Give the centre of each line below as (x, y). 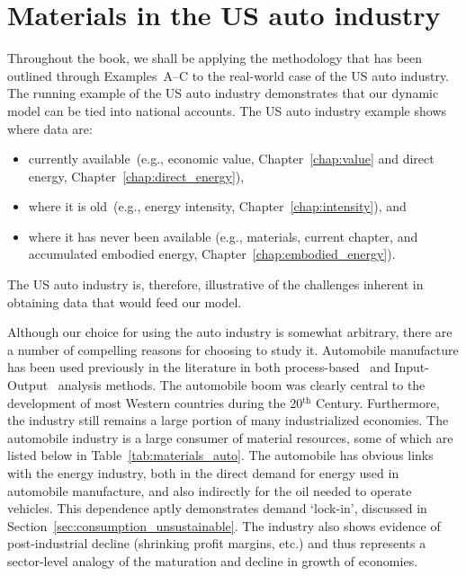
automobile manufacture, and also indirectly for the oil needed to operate (210, 490)
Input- (412, 367)
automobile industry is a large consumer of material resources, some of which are (230, 437)
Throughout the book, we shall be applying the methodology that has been (215, 58)
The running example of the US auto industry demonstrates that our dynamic (223, 93)
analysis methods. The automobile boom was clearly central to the (242, 385)
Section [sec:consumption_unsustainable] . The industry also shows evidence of (224, 525)
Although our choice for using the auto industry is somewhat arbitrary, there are (230, 332)
